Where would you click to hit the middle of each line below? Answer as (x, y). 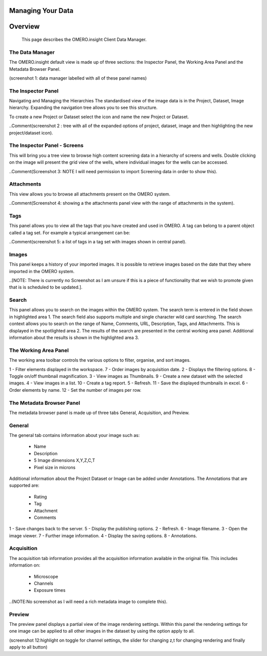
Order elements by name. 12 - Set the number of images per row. (75, 390)
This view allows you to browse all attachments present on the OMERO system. (90, 194)
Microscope (46, 576)
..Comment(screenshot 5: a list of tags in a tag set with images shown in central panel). (98, 242)
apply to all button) (28, 647)
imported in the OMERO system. (42, 271)
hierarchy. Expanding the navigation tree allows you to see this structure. (83, 108)
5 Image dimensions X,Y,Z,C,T (65, 461)
